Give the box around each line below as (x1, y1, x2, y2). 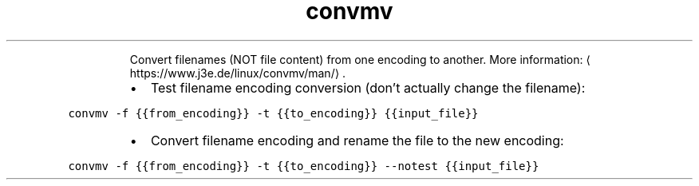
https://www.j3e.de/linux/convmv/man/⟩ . (129, 65, 346, 80)
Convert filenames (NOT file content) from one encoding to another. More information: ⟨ (129, 52, 590, 66)
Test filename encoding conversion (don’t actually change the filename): (150, 79, 586, 96)
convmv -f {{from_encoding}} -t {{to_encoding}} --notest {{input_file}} (68, 159, 539, 172)
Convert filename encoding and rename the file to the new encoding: (150, 132, 564, 148)
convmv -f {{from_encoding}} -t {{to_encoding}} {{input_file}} (68, 106, 479, 120)
